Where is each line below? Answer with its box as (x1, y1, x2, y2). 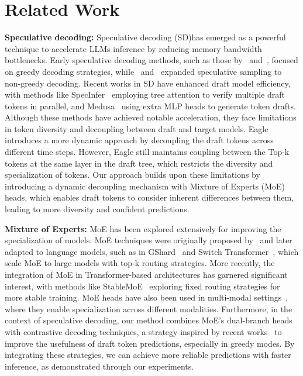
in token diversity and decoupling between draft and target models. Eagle (5, 122, 268, 134)
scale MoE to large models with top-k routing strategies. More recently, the (5, 257, 275, 269)
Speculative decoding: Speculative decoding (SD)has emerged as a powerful (5, 31, 286, 43)
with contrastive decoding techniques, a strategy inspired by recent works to (5, 325, 282, 337)
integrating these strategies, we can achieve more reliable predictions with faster (5, 349, 291, 361)
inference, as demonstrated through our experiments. (5, 360, 194, 372)
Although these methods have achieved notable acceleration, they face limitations (5, 111, 297, 123)
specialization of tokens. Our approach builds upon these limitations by (5, 168, 260, 181)
